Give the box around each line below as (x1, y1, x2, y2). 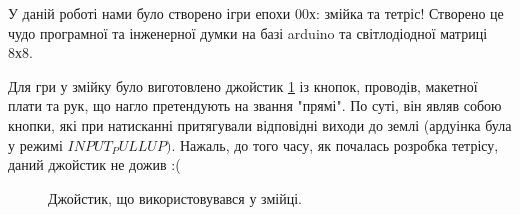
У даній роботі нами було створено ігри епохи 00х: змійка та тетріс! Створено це (8, 3, 504, 23)
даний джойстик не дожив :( (8, 154, 181, 175)
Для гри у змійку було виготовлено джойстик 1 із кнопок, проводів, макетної (8, 75, 478, 96)
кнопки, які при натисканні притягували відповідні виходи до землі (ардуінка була (8, 114, 512, 135)
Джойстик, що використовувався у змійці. (48, 187, 302, 208)
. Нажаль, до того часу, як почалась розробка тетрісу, (171, 134, 499, 155)
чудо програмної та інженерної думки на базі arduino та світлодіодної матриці (8, 22, 488, 43)
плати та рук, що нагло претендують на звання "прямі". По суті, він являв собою (8, 95, 502, 116)
